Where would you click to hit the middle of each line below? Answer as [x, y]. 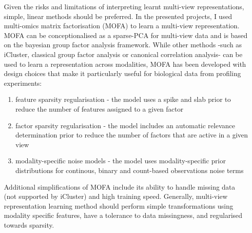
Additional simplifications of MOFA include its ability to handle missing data [120, 186]
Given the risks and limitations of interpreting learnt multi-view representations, [124, 6]
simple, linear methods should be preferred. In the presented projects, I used [118, 16]
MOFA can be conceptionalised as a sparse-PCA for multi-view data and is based [126, 35]
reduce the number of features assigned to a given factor [99, 108]
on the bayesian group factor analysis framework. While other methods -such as [123, 45]
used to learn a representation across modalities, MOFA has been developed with [125, 64]
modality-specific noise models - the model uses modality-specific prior [121, 161]
